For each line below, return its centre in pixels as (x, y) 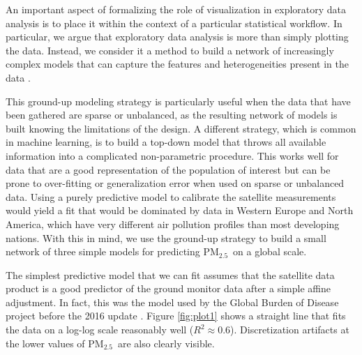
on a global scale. (270, 251)
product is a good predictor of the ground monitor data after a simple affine (168, 288)
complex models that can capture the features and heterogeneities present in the (177, 64)
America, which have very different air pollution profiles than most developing (173, 224)
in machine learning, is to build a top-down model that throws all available (166, 142)
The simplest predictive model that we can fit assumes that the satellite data (170, 274)
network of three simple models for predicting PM (112, 251)
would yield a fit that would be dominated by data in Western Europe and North (180, 210)
